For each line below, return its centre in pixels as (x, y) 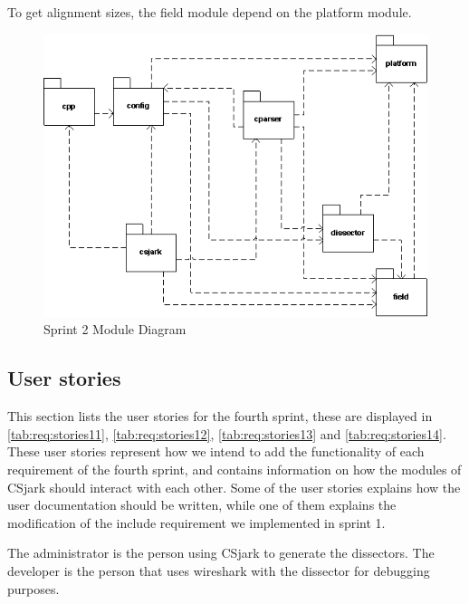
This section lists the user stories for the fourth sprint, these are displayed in (220, 416)
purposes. (33, 588)
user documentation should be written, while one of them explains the (202, 505)
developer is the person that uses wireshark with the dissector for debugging (219, 570)
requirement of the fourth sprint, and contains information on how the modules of (234, 469)
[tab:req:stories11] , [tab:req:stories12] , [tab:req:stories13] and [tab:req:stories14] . (227, 433)
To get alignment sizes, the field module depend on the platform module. (210, 12)
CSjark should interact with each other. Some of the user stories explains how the (234, 487)
